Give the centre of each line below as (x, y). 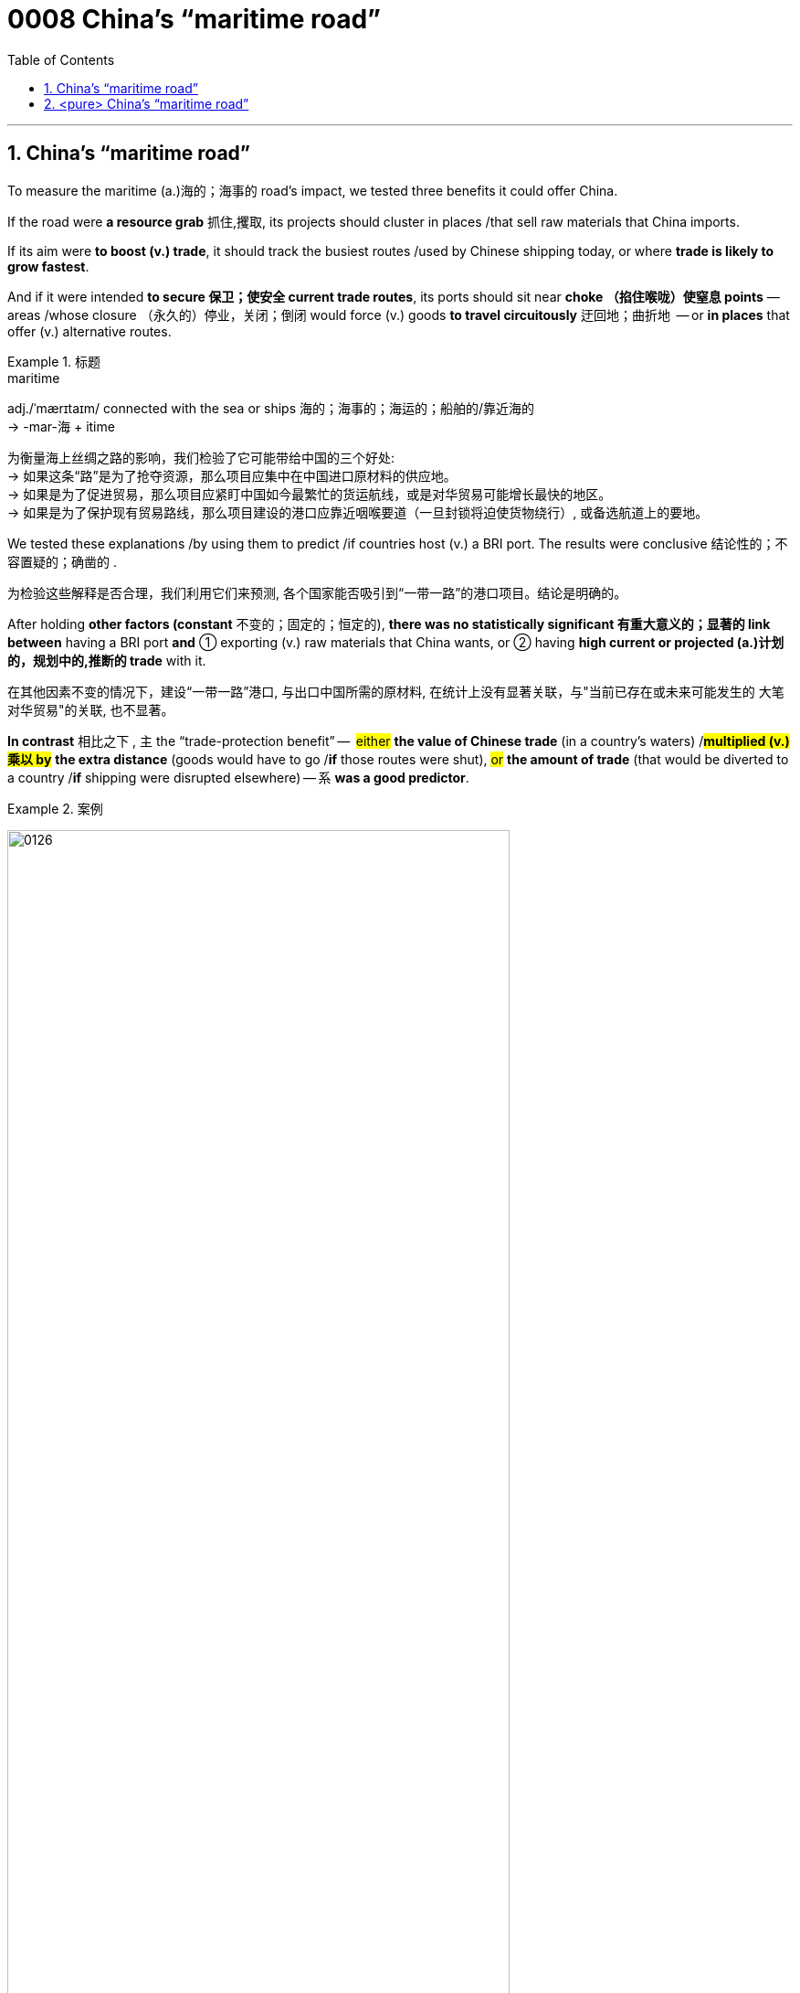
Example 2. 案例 (55, 808)
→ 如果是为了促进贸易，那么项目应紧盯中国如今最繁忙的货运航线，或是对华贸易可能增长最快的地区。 (310, 494)
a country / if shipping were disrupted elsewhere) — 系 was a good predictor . (238, 777)
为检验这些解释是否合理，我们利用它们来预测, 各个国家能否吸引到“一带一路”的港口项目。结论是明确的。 (317, 592)
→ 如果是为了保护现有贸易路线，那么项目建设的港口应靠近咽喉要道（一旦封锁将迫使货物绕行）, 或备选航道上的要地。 (358, 512)
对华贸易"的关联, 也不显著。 (91, 709)
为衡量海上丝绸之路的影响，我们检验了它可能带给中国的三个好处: (201, 457)
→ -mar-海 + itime (61, 426)
